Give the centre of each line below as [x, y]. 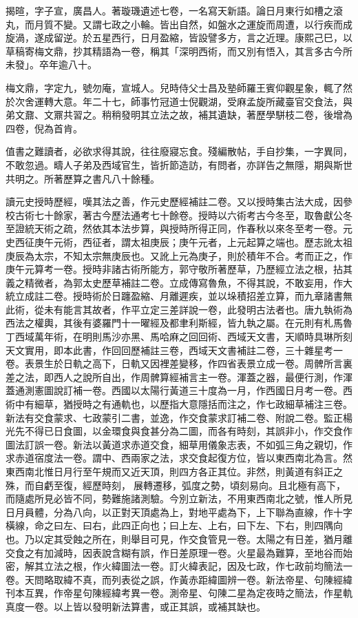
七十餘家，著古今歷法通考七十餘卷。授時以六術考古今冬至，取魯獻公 [188, 215]
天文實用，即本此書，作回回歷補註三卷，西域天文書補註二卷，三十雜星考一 [174, 350]
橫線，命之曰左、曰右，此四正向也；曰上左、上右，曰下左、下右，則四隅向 [174, 525]
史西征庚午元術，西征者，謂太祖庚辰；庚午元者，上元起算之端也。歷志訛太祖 [179, 241]
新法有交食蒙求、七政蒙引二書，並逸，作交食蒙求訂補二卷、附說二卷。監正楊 [179, 417]
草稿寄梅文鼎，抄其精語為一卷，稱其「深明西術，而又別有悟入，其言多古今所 [179, 51]
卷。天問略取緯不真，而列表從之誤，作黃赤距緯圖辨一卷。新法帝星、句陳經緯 [179, 579]
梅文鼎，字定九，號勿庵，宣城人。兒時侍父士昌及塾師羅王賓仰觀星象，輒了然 [179, 87]
